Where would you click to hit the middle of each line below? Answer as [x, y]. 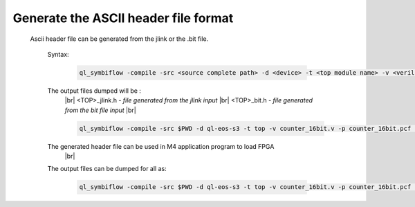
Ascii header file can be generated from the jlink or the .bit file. [119, 39]
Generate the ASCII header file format [123, 18]
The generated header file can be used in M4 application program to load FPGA [161, 146]
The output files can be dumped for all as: [107, 169]
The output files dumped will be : [94, 91]
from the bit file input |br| [100, 110]
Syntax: [58, 54]
